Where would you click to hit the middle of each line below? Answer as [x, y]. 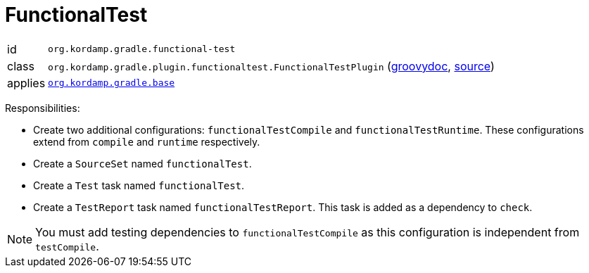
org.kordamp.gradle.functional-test [142, 49]
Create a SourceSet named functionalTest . [142, 163]
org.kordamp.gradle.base [112, 83]
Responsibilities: [43, 108]
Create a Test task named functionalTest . [139, 185]
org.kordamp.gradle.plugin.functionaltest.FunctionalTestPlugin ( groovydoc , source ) [271, 66]
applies [26, 83]
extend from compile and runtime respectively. [147, 141]
